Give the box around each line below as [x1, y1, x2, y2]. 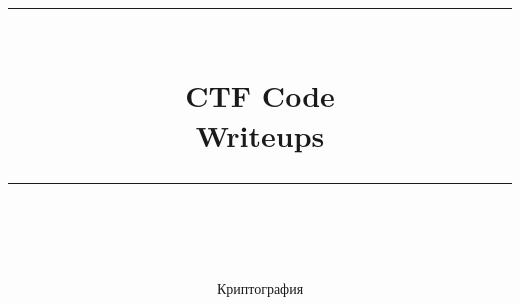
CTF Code [185, 75, 335, 116]
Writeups [195, 114, 325, 155]
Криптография [216, 277, 304, 298]
